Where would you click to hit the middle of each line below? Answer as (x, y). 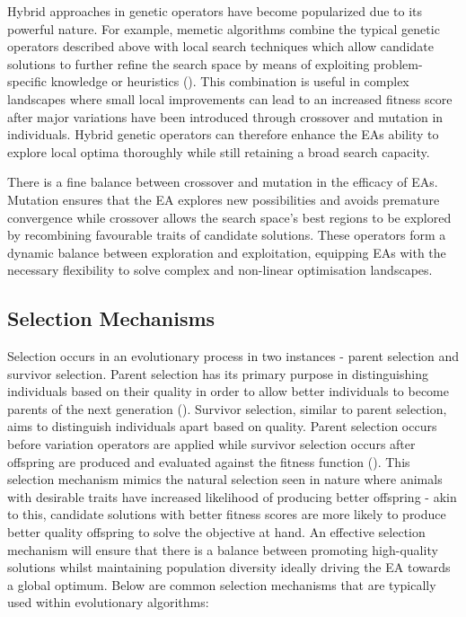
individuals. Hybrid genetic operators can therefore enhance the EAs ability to (223, 134)
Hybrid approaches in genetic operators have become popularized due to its (215, 11)
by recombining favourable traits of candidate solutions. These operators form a (227, 235)
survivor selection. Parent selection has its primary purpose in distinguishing (218, 373)
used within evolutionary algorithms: (108, 602)
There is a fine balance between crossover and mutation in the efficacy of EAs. (223, 182)
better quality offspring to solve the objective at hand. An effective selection (216, 532)
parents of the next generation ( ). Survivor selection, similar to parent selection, (227, 408)
